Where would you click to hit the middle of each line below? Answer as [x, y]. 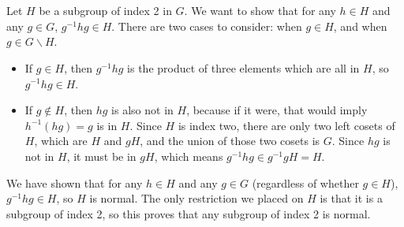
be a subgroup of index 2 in [105, 11]
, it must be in [101, 156]
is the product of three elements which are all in [243, 67]
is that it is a [351, 198]
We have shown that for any [75, 182]
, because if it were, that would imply [277, 110]
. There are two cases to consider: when [207, 26]
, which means [189, 156]
